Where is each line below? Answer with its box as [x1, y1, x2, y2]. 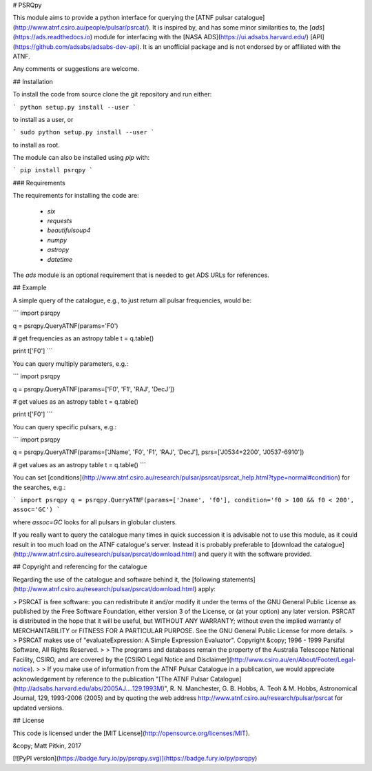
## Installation [12, 77, 53, 85]
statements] [221, 575, 256, 584]
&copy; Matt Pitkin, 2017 [12, 741, 82, 750]
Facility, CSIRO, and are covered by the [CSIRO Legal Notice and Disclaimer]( [12, 655, 232, 664]
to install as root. [12, 141, 60, 149]
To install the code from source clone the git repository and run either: [12, 90, 212, 99]
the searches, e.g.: [12, 483, 66, 491]
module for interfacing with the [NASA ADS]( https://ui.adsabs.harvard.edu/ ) [94, 33, 309, 41]
